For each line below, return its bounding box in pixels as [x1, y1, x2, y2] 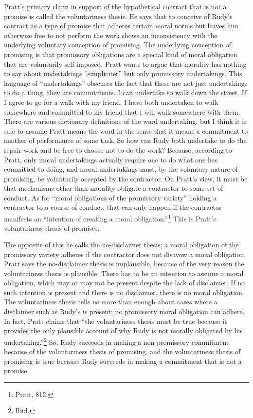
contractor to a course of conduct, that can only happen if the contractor [4, 202, 222, 212]
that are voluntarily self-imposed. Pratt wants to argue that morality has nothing [4, 59, 247, 69]
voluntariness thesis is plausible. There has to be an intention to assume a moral [4, 268, 244, 278]
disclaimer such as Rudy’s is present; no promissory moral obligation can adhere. [4, 306, 245, 317]
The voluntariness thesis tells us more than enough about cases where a [4, 297, 217, 307]
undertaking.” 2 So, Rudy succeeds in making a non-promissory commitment [4, 335, 229, 347]
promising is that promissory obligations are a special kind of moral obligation [4, 49, 237, 59]
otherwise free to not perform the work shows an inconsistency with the [4, 30, 217, 40]
